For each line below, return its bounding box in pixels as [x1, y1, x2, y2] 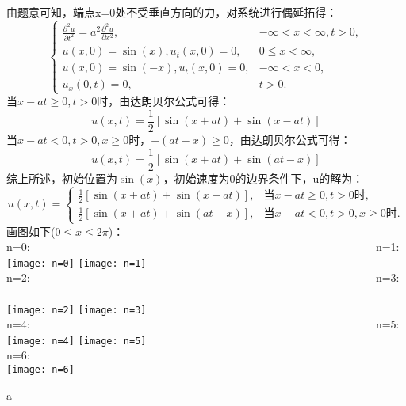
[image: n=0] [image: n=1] [6, 257, 147, 269]
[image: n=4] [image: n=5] [6, 335, 147, 347]
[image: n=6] [6, 364, 75, 376]
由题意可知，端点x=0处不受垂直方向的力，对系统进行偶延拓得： [6, 4, 338, 21]
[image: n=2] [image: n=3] [6, 304, 147, 316]
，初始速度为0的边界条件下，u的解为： [163, 169, 364, 186]
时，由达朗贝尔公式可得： [97, 93, 231, 109]
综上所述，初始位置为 [6, 169, 117, 186]
